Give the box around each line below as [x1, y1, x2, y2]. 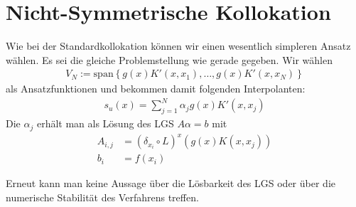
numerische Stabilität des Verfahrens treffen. [6, 189, 199, 204]
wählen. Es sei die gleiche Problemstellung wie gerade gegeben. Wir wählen [6, 52, 333, 67]
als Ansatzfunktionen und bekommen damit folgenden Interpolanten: [6, 81, 306, 96]
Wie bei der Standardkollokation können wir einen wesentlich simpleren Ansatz [6, 38, 351, 53]
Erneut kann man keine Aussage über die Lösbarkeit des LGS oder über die [6, 176, 335, 191]
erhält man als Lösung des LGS [36, 116, 174, 131]
